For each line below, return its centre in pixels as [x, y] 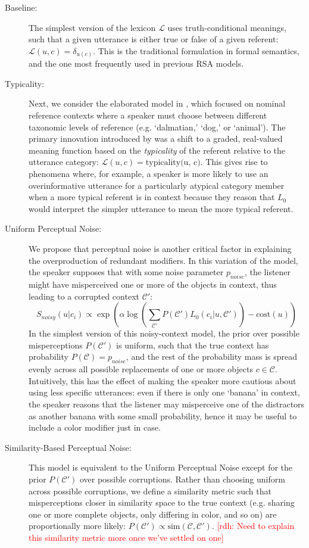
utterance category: [64, 162]
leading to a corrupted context [84, 296]
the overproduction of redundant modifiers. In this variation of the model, [163, 260]
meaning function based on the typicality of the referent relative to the [157, 150]
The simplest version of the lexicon [92, 27]
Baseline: [21, 7]
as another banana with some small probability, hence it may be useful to [163, 415]
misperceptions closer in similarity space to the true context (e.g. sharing [162, 502]
